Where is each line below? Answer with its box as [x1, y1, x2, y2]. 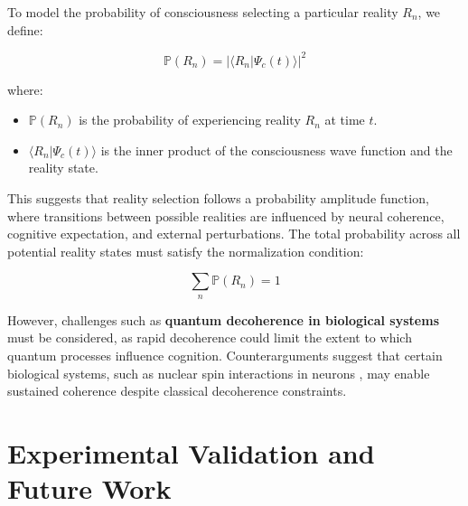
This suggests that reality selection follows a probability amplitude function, [7, 189, 429, 208]
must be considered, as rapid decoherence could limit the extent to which [7, 328, 412, 347]
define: [7, 20, 43, 39]
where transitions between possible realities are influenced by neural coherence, [7, 206, 445, 225]
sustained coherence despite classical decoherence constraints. [7, 381, 347, 400]
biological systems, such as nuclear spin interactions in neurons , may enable [7, 363, 430, 382]
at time [324, 110, 365, 129]
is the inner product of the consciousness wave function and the [100, 140, 453, 159]
